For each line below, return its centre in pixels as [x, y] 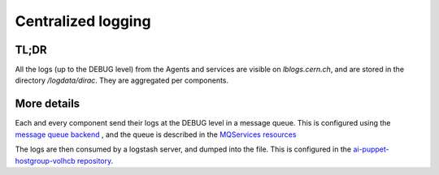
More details [48, 104]
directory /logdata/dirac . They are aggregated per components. [122, 80]
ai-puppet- [371, 149]
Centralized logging [83, 21]
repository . [95, 160]
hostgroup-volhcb [46, 160]
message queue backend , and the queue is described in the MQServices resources [156, 134]
